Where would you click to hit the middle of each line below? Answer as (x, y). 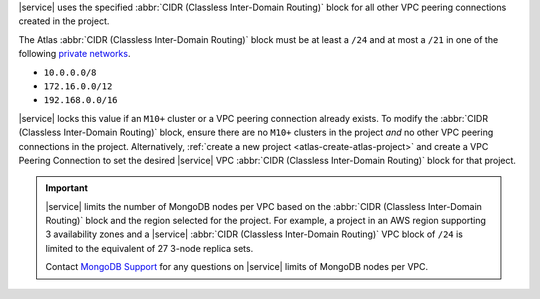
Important (67, 188)
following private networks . (74, 54)
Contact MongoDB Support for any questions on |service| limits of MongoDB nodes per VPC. (237, 267)
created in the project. (64, 21)
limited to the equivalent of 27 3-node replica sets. (149, 248)
